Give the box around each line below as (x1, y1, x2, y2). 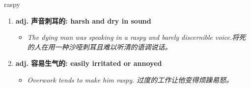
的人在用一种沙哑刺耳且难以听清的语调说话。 (27, 41, 172, 52)
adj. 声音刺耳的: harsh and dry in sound (15, 15, 151, 26)
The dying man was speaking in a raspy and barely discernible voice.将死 (27, 32, 246, 42)
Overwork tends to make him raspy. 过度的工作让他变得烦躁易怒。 (27, 74, 233, 85)
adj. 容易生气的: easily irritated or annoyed (15, 58, 162, 68)
